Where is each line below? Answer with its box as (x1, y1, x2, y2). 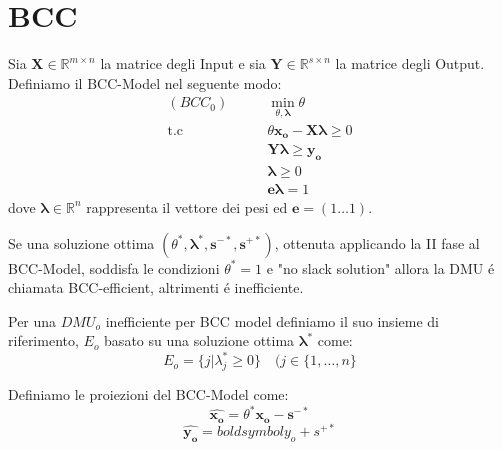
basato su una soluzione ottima (104, 330, 295, 351)
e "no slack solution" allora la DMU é (266, 257, 495, 278)
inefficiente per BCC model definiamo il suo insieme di (105, 310, 439, 331)
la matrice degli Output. (335, 53, 485, 74)
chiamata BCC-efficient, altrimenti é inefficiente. (8, 277, 304, 298)
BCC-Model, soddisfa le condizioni (8, 257, 220, 278)
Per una (8, 310, 57, 331)
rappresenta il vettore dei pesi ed (86, 196, 288, 217)
